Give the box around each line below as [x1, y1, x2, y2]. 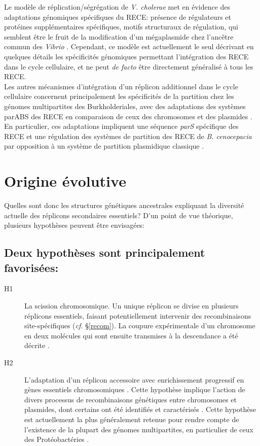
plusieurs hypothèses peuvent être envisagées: [4, 220, 145, 230]
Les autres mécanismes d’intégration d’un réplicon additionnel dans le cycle [4, 81, 238, 91]
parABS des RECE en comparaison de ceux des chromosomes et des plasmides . [4, 111, 252, 121]
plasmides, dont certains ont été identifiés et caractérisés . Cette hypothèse [24, 404, 256, 415]
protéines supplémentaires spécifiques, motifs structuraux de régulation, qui [4, 21, 238, 32]
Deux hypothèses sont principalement [4, 245, 205, 260]
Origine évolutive [4, 170, 126, 191]
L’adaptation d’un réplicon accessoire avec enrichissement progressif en [24, 374, 244, 385]
